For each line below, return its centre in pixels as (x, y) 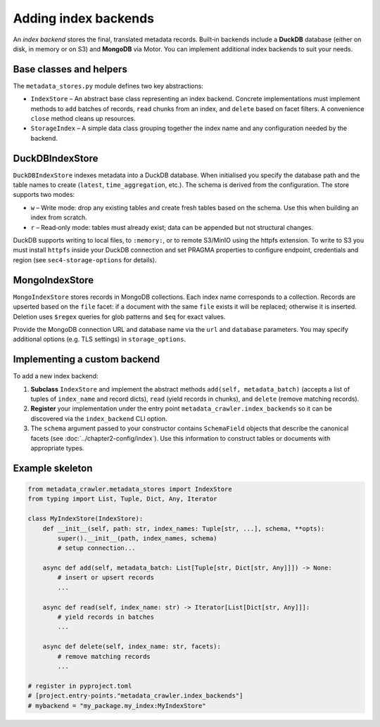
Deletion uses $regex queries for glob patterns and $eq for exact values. (119, 316)
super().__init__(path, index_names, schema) (137, 538)
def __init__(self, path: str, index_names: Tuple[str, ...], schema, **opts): (184, 528)
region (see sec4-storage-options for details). (85, 259)
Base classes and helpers (70, 69)
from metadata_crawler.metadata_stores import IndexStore (130, 489)
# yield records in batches (106, 617)
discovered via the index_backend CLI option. (99, 418)
